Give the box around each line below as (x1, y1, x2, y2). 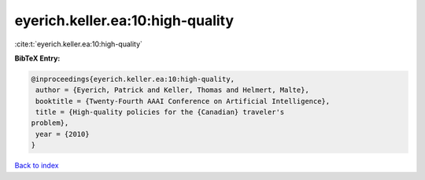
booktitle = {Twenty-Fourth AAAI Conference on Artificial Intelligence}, (35, 97, 331, 105)
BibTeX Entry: (14, 53, 61, 63)
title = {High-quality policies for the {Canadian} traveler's (35, 108, 285, 117)
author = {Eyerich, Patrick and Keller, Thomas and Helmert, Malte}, (35, 86, 310, 94)
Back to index (14, 161, 59, 171)
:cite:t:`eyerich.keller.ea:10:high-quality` (14, 39, 143, 49)
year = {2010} (35, 130, 90, 138)
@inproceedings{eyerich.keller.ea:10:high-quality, (31, 75, 235, 83)
